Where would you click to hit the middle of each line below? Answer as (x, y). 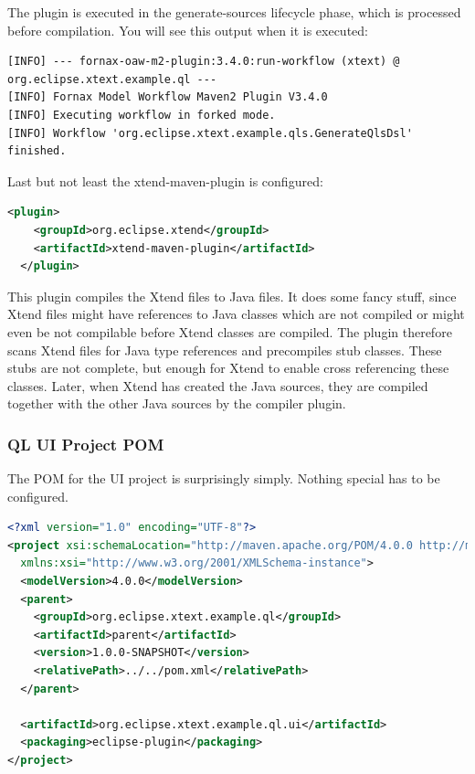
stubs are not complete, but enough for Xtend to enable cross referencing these (228, 368)
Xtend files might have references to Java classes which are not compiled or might (236, 314)
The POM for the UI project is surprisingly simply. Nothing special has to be (224, 478)
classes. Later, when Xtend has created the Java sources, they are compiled (218, 385)
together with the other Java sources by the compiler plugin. (177, 403)
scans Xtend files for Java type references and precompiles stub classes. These (225, 350)
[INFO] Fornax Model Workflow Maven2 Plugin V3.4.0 (168, 97)
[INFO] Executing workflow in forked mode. (142, 115)
